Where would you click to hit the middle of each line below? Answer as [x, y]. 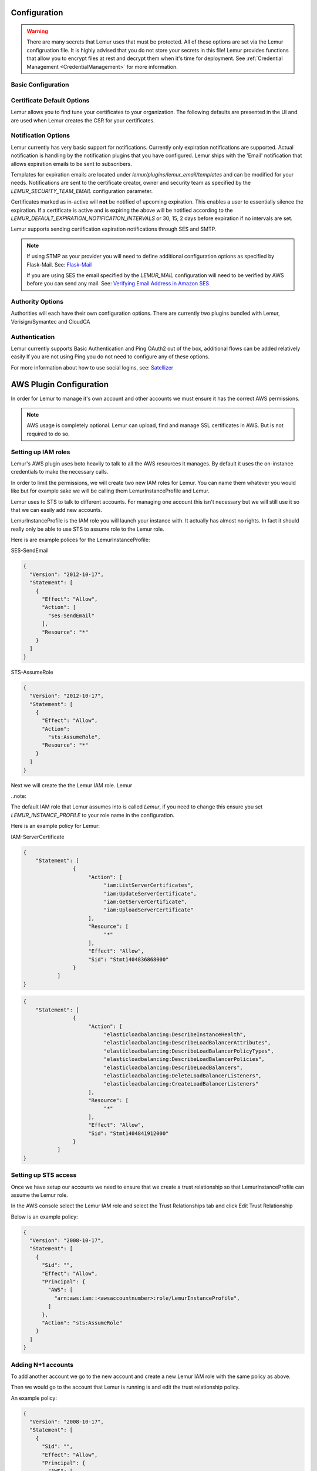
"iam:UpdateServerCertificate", [150, 893]
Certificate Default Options [50, 100]
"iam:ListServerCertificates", [149, 885]
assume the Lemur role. [40, 1195]
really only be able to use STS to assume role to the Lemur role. [87, 529]
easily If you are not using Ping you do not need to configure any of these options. [110, 357]
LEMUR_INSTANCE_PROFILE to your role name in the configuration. [93, 815]
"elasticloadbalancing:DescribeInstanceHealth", [175, 1034]
